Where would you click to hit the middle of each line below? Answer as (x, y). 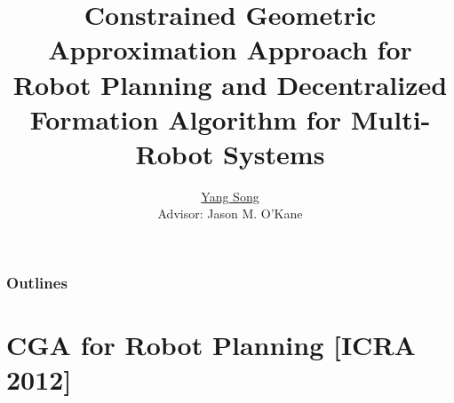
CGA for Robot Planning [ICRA (211, 345)
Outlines (37, 283)
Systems (274, 153)
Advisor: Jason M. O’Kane (230, 213)
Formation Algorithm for (186, 119)
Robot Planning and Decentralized (230, 84)
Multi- (390, 119)
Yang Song (230, 196)
